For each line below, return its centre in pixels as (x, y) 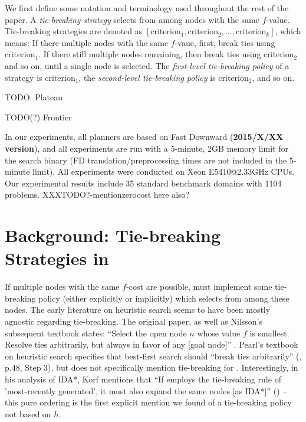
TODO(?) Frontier (38, 117)
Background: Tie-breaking (113, 235)
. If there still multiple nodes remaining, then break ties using (150, 54)
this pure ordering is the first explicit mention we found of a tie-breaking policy (148, 402)
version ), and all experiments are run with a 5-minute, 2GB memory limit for (147, 148)
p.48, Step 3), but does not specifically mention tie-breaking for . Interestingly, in (152, 367)
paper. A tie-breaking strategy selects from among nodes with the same (132, 19)
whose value (219, 333)
